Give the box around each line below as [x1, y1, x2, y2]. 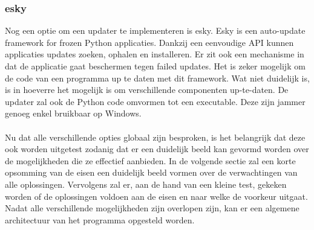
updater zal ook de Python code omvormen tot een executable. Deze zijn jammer [5, 95, 306, 107]
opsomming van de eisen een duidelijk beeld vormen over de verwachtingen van [5, 166, 298, 179]
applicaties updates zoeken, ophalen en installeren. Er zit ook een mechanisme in [5, 48, 304, 60]
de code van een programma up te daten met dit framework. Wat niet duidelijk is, [5, 71, 310, 84]
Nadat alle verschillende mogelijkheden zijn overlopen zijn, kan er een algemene [5, 202, 299, 214]
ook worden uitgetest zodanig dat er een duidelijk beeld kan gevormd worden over [5, 142, 309, 155]
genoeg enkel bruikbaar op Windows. [5, 107, 142, 120]
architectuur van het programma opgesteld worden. [5, 213, 195, 226]
